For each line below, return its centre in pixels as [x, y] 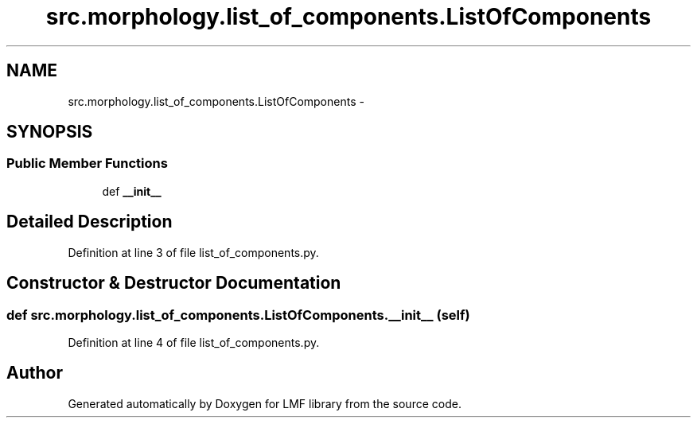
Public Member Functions [87, 163]
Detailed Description [90, 222]
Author [35, 373]
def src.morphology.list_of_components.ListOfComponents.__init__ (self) [238, 315]
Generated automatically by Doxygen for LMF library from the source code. [265, 403]
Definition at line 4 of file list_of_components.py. [194, 342]
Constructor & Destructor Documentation [174, 283]
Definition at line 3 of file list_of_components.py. [193, 252]
